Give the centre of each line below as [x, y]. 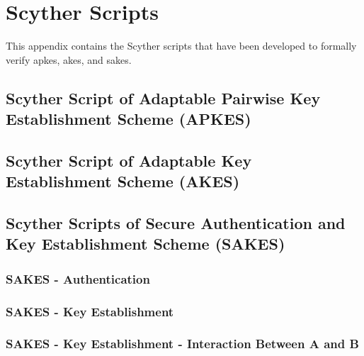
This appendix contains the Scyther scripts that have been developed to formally [181, 46]
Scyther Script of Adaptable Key [129, 160]
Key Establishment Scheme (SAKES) [146, 244]
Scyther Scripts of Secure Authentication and [176, 223]
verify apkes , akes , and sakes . [69, 59]
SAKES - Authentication [78, 278]
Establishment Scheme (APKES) [129, 119]
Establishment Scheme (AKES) [123, 181]
